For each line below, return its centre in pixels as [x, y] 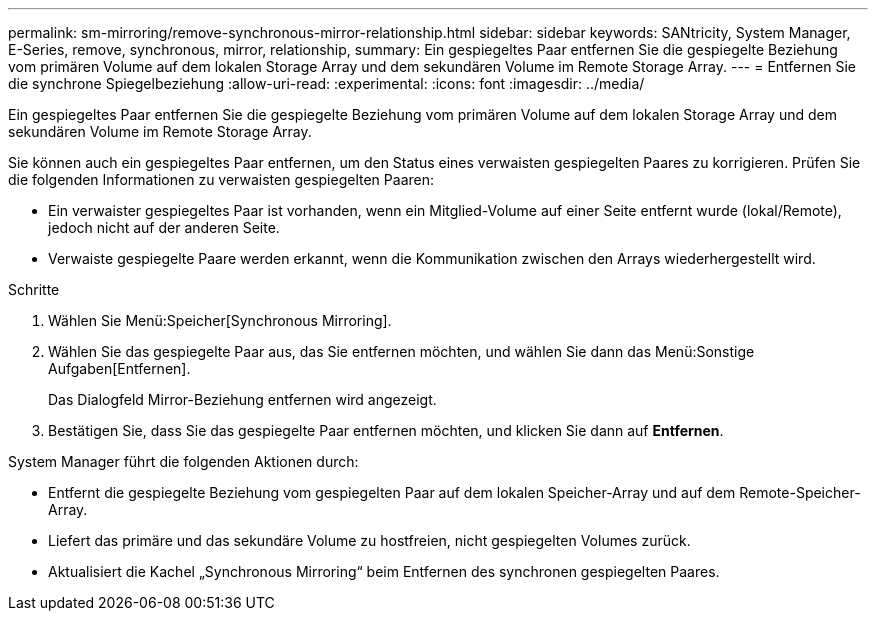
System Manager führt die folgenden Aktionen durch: [183, 461]
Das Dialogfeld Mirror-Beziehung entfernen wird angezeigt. [242, 399]
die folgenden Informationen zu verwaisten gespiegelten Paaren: [221, 179]
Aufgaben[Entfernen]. [119, 368]
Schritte [34, 289]
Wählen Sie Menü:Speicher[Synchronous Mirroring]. [220, 320]
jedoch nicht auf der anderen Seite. [164, 227]
